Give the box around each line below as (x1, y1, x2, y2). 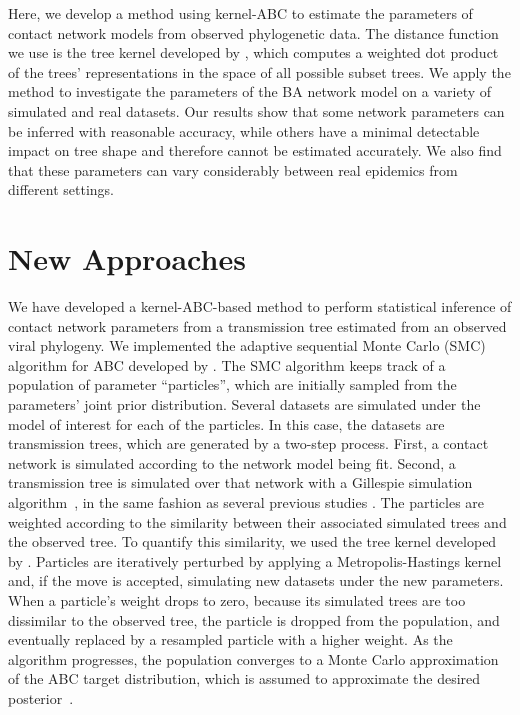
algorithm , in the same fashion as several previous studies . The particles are (8, 492, 485, 512)
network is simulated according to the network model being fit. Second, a (8, 452, 456, 473)
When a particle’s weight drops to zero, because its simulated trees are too (8, 589, 466, 610)
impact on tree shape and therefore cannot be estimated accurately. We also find (8, 140, 502, 161)
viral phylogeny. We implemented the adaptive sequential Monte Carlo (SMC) (8, 335, 486, 356)
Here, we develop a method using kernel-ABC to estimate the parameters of (8, 3, 473, 23)
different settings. (8, 179, 114, 200)
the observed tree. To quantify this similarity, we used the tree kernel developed (8, 531, 497, 552)
